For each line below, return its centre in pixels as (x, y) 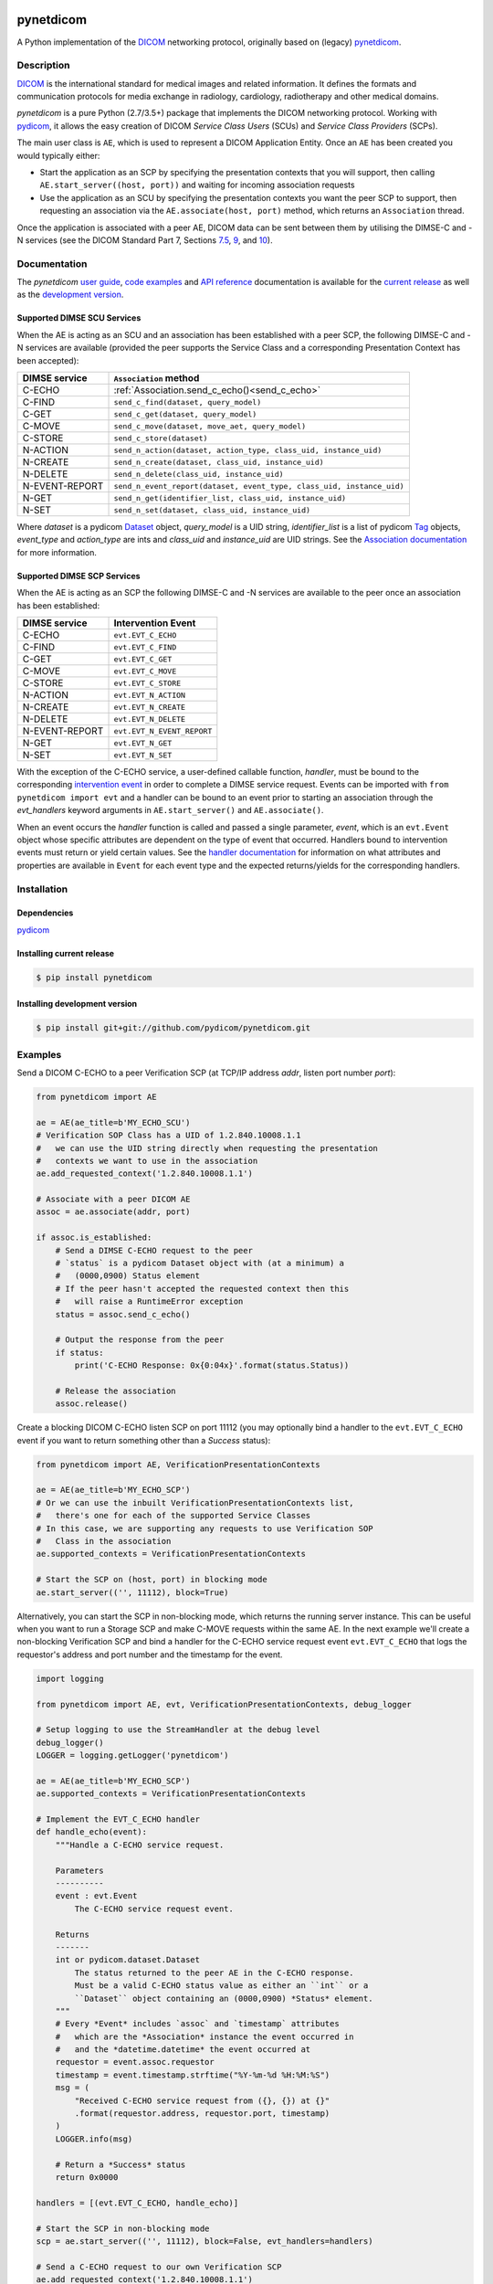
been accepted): (48, 360)
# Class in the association (104, 1541)
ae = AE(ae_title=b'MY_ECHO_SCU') (113, 1122)
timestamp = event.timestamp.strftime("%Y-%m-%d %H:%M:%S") (193, 2075)
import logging (70, 1678)
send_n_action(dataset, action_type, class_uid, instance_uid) (248, 450)
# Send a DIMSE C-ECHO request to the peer (154, 1250)
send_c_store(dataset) (161, 438)
